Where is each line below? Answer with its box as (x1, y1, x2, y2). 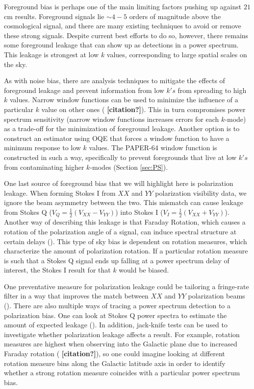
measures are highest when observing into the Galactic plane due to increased (4, 339, 237, 349)
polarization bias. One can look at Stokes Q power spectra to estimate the (4, 310, 227, 320)
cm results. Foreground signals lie (4, 11, 104, 21)
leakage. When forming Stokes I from (4, 187, 116, 198)
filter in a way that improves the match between (4, 291, 149, 301)
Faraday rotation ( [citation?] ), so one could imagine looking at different (4, 348, 225, 359)
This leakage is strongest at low (4, 49, 99, 59)
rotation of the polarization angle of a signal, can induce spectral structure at (4, 226, 237, 236)
